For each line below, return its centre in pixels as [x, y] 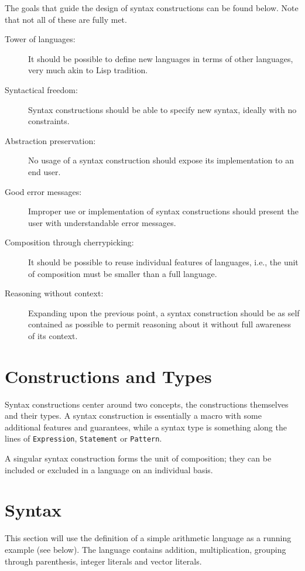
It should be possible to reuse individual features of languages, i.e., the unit [163, 261]
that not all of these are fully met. [66, 19]
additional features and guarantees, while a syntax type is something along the [146, 427]
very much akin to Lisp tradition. [88, 70]
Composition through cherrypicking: [69, 242]
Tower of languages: [40, 39]
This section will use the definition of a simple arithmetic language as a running [148, 538]
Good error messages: [43, 191]
